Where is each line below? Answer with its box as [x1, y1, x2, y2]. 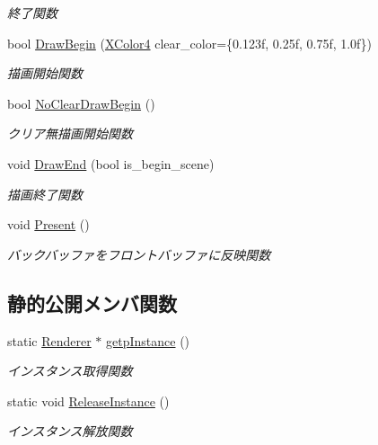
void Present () [7, 215, 90, 234]
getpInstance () [106, 331, 190, 350]
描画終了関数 [7, 184, 83, 203]
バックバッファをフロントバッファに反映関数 [7, 245, 271, 263]
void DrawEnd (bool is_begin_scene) [7, 154, 215, 173]
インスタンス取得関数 [7, 361, 133, 380]
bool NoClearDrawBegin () [7, 93, 155, 112]
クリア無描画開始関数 [7, 124, 133, 143]
